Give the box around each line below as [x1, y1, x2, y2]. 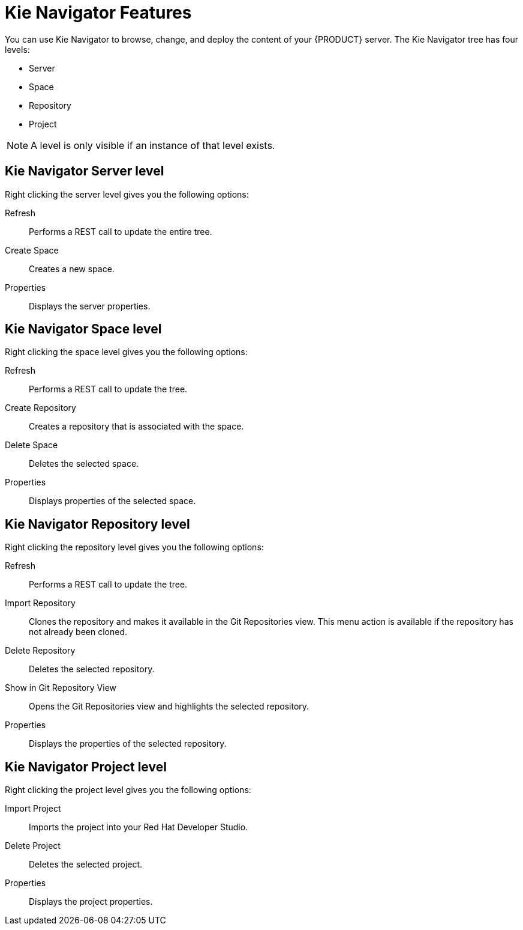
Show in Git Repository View [5, 682, 117, 693]
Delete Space [5, 440, 58, 451]
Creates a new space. [29, 263, 115, 274]
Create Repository [5, 403, 76, 413]
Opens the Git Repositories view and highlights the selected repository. [29, 701, 309, 712]
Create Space [5, 245, 59, 255]
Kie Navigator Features [5, 2, 192, 23]
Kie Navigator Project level [5, 759, 167, 774]
